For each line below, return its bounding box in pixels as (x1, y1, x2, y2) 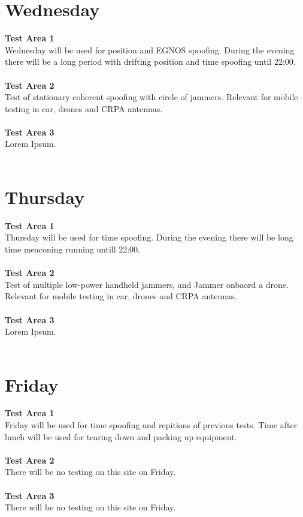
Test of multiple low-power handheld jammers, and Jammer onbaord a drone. (5, 278, 289, 290)
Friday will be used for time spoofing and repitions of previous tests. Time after (5, 419, 298, 431)
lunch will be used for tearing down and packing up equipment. (5, 430, 237, 443)
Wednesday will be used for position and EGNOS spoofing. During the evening (5, 43, 295, 56)
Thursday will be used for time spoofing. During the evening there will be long (5, 231, 293, 244)
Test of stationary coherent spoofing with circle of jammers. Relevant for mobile (5, 91, 298, 103)
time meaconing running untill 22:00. (5, 242, 141, 255)
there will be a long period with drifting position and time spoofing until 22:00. (5, 55, 296, 68)
